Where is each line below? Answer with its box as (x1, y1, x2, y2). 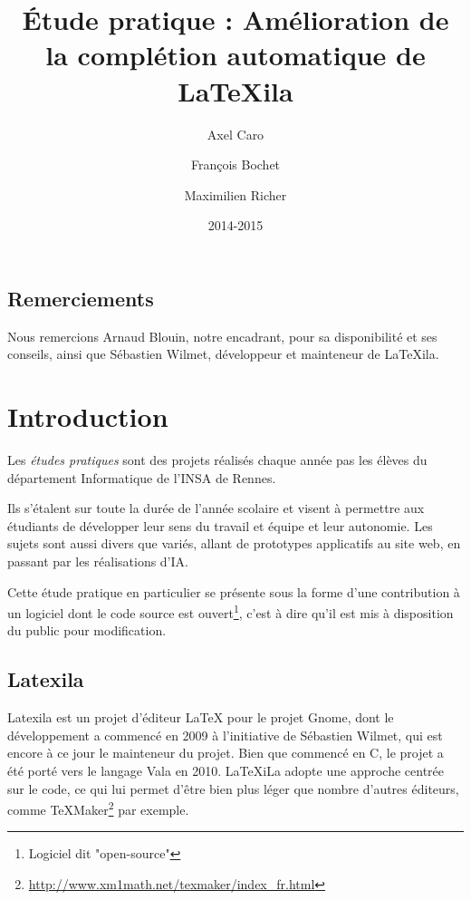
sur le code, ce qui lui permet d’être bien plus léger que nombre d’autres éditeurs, (7, 779, 459, 798)
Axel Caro (207, 124, 264, 143)
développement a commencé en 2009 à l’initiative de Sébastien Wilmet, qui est (7, 725, 443, 744)
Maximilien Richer (184, 185, 287, 204)
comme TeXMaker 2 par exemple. (7, 798, 189, 818)
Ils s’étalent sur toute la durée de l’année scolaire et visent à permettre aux (7, 498, 425, 518)
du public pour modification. (7, 621, 167, 640)
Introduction (7, 398, 168, 435)
